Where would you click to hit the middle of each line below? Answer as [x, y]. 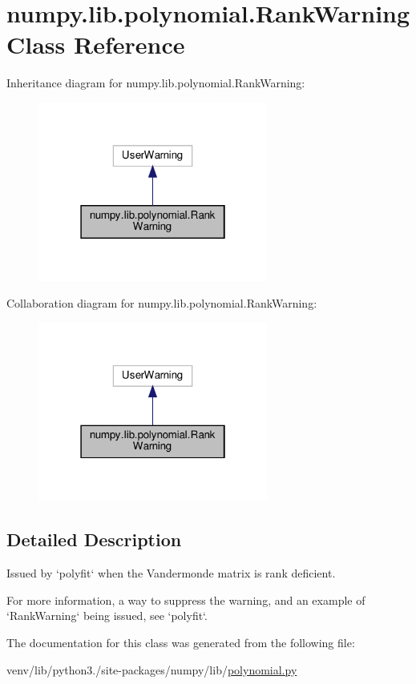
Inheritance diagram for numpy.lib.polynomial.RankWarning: [156, 83]
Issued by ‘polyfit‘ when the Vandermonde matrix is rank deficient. [171, 573]
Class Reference [96, 44]
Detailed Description [94, 539]
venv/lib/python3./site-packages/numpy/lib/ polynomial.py [152, 669]
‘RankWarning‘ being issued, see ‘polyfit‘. [107, 616]
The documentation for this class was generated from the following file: [181, 642]
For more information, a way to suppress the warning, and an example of [186, 600]
